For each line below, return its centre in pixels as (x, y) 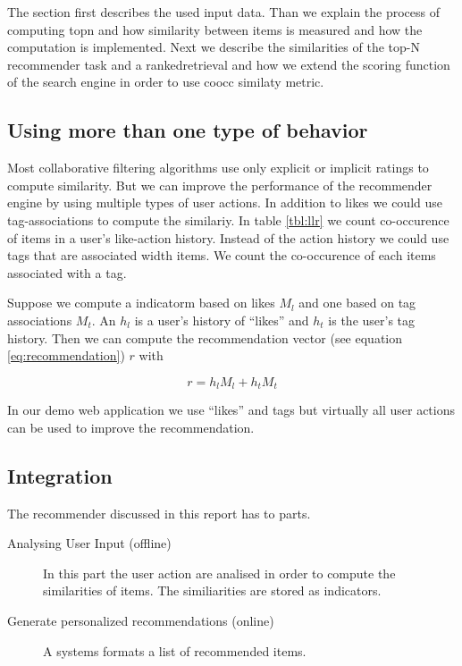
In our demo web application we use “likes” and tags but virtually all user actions (231, 410)
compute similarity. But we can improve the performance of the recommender (220, 185)
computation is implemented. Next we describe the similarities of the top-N (214, 47)
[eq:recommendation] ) (66, 355)
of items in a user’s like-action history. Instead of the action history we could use (228, 237)
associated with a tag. (67, 272)
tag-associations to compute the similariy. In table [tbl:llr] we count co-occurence (228, 219)
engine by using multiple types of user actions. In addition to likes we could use (225, 202)
